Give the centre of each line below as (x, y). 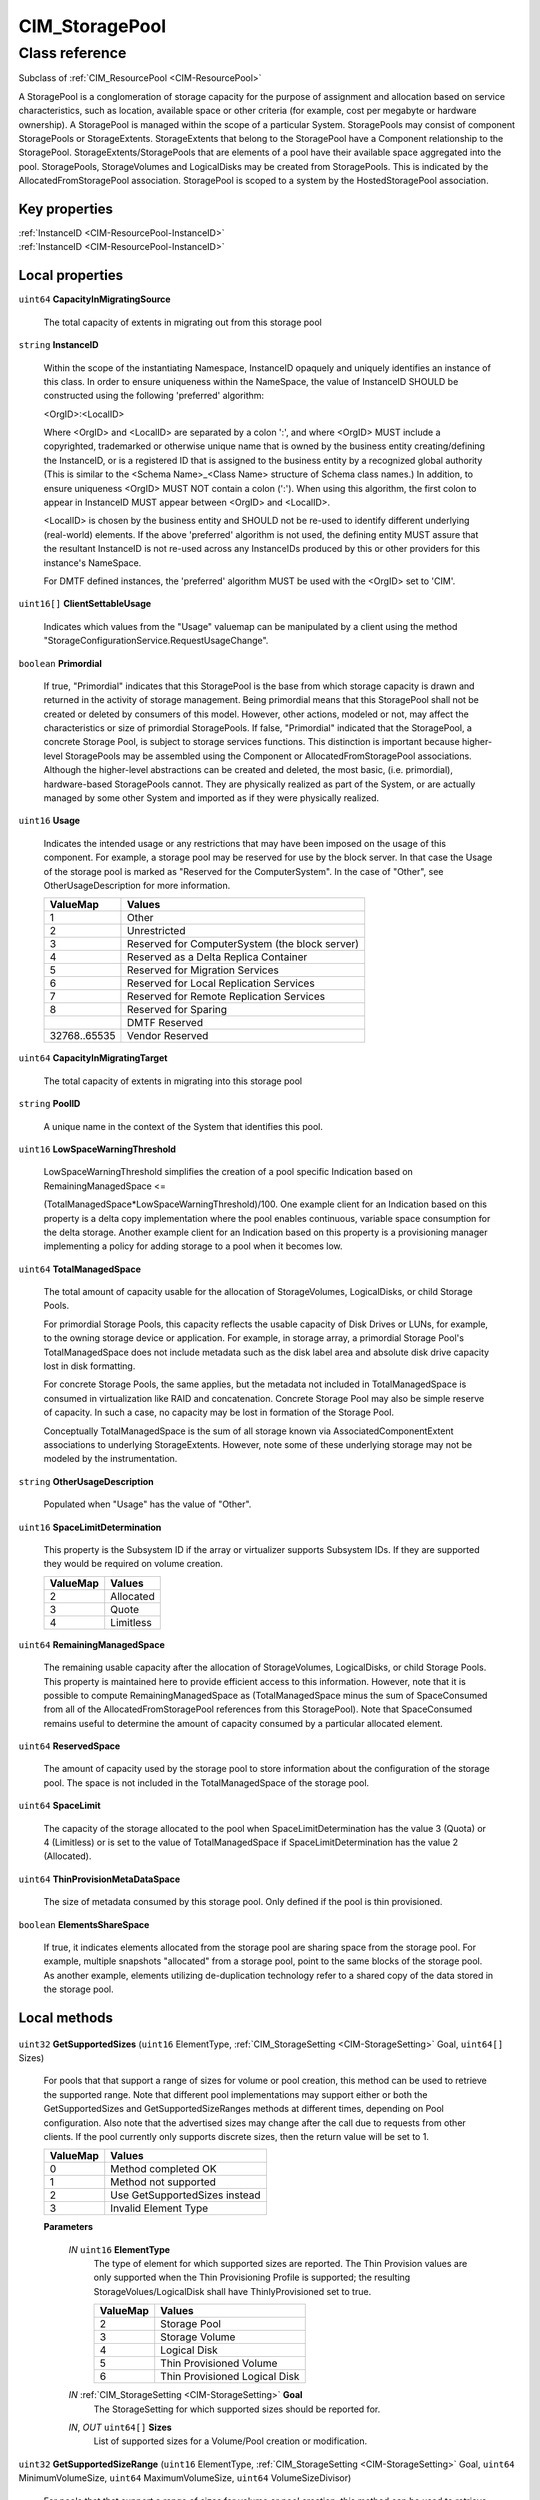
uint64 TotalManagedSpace (80, 1269)
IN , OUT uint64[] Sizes (120, 2427)
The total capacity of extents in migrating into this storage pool (173, 1081)
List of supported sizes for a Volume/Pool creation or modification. (230, 2441)
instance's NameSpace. (92, 562)
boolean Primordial (60, 663)
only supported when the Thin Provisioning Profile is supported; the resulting (252, 2277)
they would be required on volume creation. (133, 1564)
